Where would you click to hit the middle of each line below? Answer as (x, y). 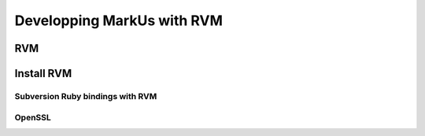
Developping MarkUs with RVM (119, 20)
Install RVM (43, 74)
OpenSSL (33, 117)
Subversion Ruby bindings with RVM (86, 96)
